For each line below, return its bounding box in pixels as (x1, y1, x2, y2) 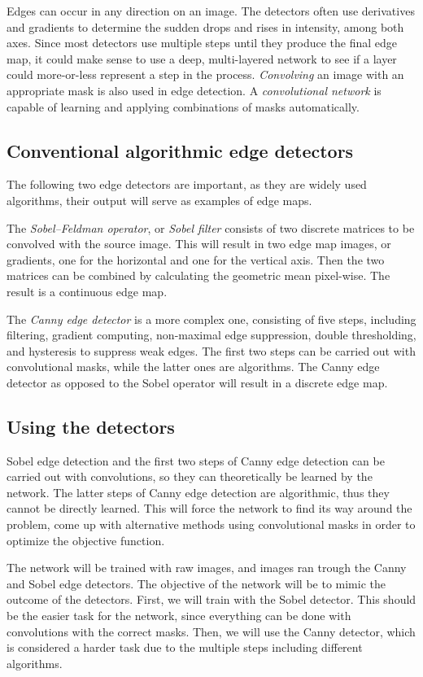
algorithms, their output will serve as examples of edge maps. (7, 191, 312, 208)
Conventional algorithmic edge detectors (7, 138, 354, 163)
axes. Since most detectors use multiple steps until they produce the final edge (7, 34, 398, 51)
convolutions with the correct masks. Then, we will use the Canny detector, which (7, 622, 416, 640)
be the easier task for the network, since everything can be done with (7, 607, 351, 624)
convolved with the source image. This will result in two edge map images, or (7, 235, 391, 252)
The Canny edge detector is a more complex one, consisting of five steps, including (7, 310, 416, 327)
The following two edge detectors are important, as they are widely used (7, 176, 367, 193)
